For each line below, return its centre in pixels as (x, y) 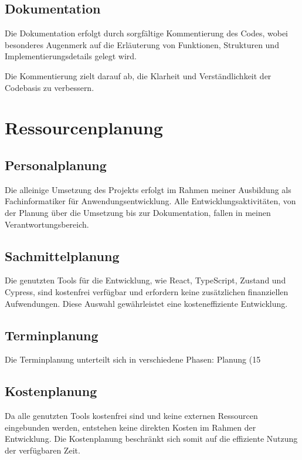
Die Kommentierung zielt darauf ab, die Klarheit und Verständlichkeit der (138, 75)
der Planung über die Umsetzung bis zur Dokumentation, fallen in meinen (138, 212)
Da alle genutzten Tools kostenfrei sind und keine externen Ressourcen (131, 416)
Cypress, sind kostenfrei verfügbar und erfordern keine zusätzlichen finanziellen (147, 291)
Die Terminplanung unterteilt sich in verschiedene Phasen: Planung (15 (133, 359)
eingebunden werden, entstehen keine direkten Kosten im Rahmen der (130, 427)
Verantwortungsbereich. (47, 224)
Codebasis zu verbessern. (50, 87)
